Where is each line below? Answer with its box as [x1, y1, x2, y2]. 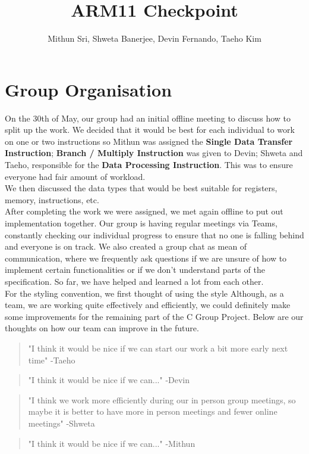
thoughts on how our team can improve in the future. [5, 322, 199, 334]
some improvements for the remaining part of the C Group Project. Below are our [5, 310, 304, 322]
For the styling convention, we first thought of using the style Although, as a [5, 287, 284, 299]
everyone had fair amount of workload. [5, 170, 146, 182]
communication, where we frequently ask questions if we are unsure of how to [5, 251, 287, 264]
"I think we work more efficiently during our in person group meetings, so [28, 393, 296, 406]
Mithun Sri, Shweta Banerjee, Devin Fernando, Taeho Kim [48, 32, 261, 45]
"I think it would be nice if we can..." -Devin [28, 374, 190, 386]
